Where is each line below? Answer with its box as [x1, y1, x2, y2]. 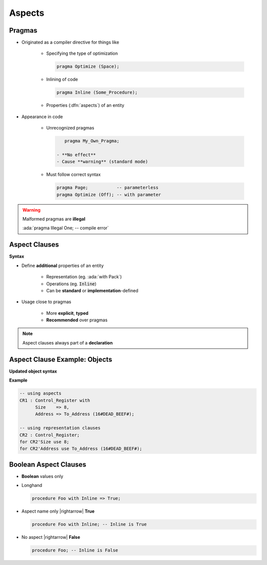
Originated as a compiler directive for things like [21, 40, 120, 45]
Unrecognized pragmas [46, 125, 94, 131]
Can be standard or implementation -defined [46, 287, 138, 294]
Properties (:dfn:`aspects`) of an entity [46, 102, 125, 108]
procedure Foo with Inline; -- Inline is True [32, 522, 147, 527]
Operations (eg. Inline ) [46, 281, 96, 287]
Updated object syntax [9, 368, 57, 374]
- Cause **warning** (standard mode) [56, 159, 148, 165]
